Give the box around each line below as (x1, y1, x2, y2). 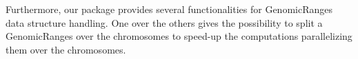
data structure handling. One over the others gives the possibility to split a (6, 15, 323, 29)
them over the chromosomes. (6, 42, 126, 56)
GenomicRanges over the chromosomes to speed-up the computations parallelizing (6, 29, 352, 43)
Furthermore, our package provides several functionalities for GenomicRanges (6, 2, 332, 16)
